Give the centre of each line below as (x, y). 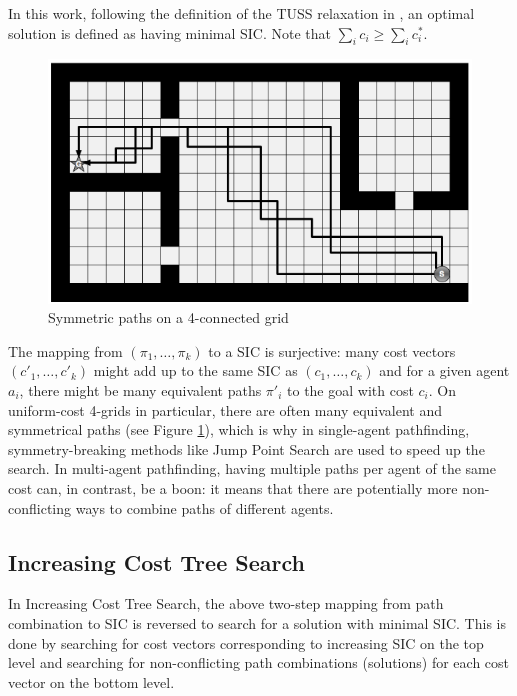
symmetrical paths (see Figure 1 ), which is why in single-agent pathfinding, (239, 429)
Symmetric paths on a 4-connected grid (168, 317)
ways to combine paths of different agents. (204, 507)
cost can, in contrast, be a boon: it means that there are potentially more (233, 487)
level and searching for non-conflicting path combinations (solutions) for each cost (259, 662)
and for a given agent (444, 370)
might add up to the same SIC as (195, 370)
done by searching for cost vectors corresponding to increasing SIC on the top (246, 642)
